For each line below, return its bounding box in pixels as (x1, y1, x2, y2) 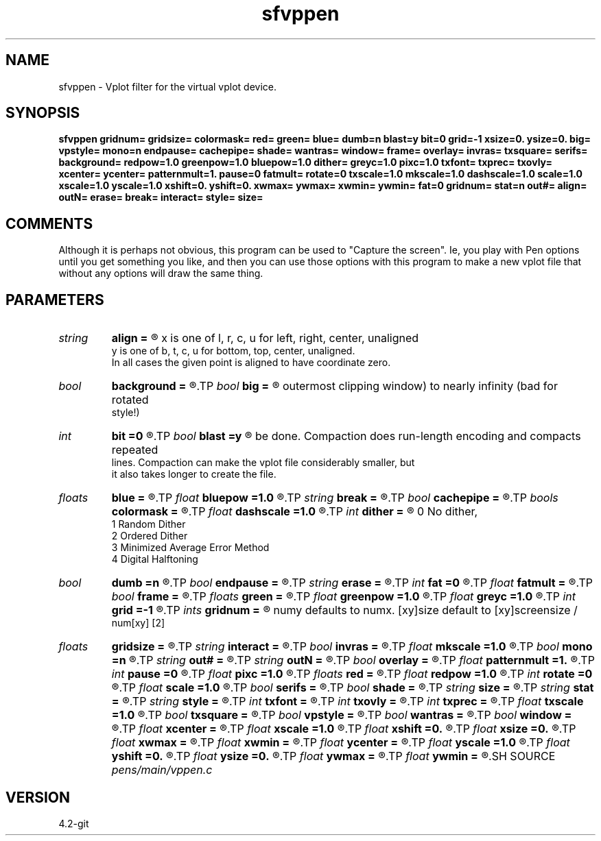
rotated (111, 393, 149, 407)
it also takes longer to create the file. (111, 468, 276, 480)
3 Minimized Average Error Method (111, 541, 270, 554)
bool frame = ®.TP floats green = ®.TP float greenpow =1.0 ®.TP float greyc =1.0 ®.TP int (111, 589, 576, 604)
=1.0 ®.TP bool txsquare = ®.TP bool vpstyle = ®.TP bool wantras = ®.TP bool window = (111, 708, 572, 722)
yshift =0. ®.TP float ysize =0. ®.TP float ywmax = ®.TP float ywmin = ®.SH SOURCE (111, 749, 556, 764)
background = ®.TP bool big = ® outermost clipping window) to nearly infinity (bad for (111, 379, 558, 393)
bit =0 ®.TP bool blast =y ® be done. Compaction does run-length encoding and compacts (111, 429, 581, 443)
